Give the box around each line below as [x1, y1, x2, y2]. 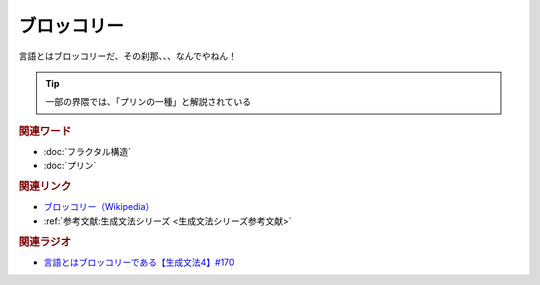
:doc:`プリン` [43, 160, 97, 172]
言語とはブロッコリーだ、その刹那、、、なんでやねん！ [18, 50, 237, 62]
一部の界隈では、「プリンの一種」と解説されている [45, 96, 252, 108]
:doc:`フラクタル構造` [43, 145, 132, 157]
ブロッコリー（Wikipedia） [43, 201, 155, 213]
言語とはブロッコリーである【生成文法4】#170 [43, 256, 235, 268]
